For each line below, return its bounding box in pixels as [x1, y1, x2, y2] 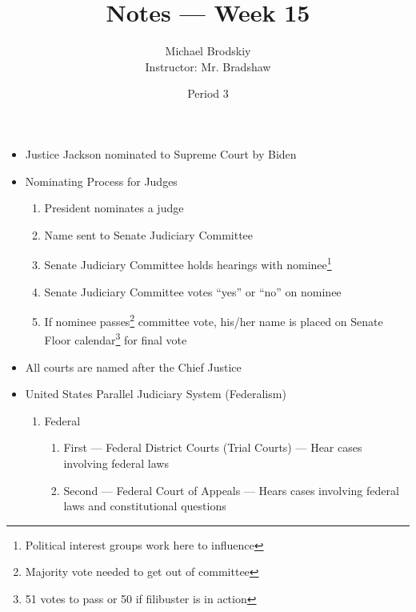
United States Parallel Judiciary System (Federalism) [25, 385, 286, 402]
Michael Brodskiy [165, 42, 251, 59]
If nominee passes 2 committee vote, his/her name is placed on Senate [44, 311, 383, 329]
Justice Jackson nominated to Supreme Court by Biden [25, 145, 297, 162]
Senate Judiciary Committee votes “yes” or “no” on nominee [44, 283, 342, 300]
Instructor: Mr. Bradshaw [145, 58, 271, 74]
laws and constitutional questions [63, 497, 226, 514]
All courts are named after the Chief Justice [25, 358, 242, 375]
